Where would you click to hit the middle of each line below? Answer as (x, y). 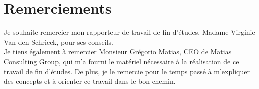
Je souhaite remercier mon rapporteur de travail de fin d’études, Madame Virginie (129, 32)
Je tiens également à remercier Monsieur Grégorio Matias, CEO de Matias (118, 51)
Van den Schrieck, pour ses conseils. (59, 42)
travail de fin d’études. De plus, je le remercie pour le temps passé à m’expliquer (127, 71)
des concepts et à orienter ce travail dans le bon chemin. (90, 81)
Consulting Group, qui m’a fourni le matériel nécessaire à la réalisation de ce (122, 61)
